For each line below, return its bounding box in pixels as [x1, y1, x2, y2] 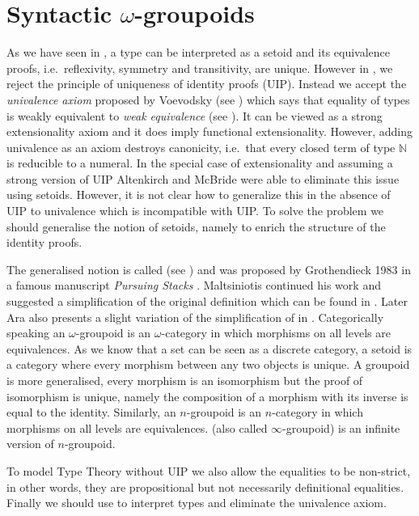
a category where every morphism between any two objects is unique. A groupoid [6, 356, 410, 373]
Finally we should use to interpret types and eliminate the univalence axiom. [6, 494, 387, 511]
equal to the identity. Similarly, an [6, 404, 176, 421]
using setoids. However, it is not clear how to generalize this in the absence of [6, 186, 391, 203]
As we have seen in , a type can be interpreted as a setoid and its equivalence [6, 44, 391, 61]
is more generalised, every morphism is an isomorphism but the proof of [6, 372, 363, 388]
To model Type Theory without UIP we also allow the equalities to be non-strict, [6, 462, 411, 479]
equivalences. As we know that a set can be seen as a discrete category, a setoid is [6, 340, 413, 357]
